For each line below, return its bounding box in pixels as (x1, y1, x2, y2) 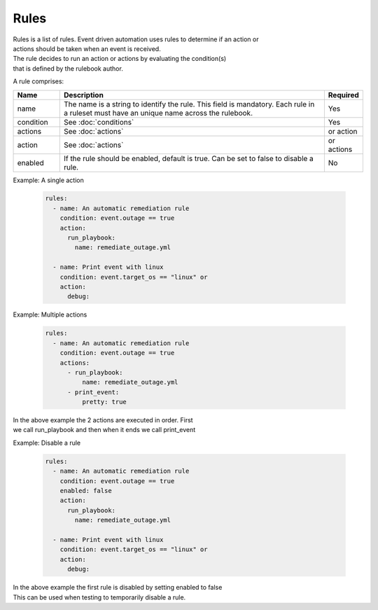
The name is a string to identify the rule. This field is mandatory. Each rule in (63, 99, 315, 109)
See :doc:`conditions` (63, 117, 134, 127)
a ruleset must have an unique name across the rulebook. (63, 108, 253, 118)
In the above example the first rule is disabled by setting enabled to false (13, 583, 223, 592)
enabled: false (59, 487, 112, 495)
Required (328, 90, 360, 99)
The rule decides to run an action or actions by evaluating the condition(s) (13, 55, 227, 63)
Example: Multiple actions (13, 310, 87, 319)
